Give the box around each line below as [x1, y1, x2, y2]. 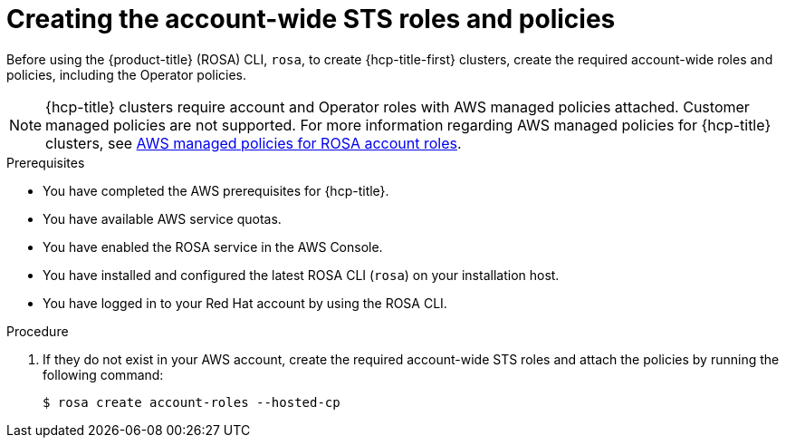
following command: [43, 366, 164, 382]
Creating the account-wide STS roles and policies [6, 4, 616, 34]
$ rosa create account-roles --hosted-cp [43, 394, 340, 410]
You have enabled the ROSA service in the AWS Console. [43, 238, 383, 255]
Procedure [6, 323, 69, 339]
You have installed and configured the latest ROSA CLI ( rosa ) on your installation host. [43, 266, 560, 283]
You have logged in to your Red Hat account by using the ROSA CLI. [43, 295, 447, 311]
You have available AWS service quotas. [43, 210, 282, 227]
